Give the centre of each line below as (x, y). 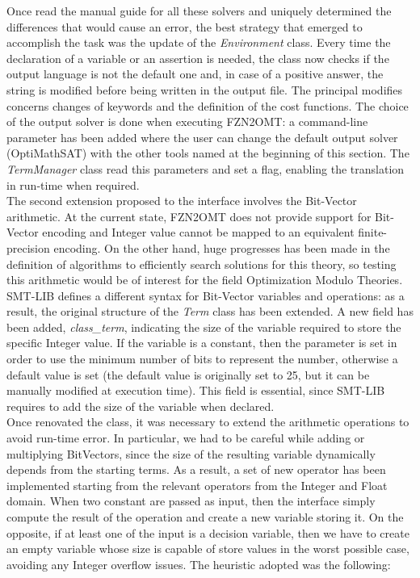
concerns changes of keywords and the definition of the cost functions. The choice (208, 105)
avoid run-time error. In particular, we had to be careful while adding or (186, 438)
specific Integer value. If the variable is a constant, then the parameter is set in (202, 343)
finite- (373, 232)
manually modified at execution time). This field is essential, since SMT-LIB (196, 390)
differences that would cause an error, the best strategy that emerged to (185, 26)
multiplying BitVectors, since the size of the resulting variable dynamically (191, 453)
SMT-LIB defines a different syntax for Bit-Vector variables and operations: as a (206, 295)
